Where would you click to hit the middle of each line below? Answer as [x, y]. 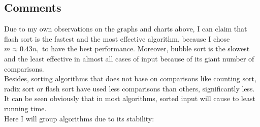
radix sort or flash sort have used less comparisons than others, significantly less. [129, 88]
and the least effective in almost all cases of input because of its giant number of [129, 58]
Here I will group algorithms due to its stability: [79, 118]
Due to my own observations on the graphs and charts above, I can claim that [126, 29]
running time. [25, 108]
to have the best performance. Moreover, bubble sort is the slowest [146, 49]
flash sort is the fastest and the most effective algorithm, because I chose [117, 38]
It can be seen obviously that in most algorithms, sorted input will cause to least [130, 98]
